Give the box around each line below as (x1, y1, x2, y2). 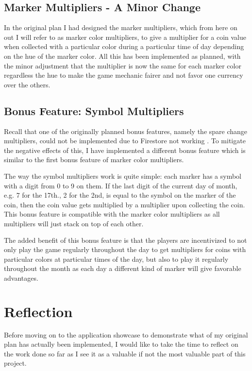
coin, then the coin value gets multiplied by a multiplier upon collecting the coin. (4, 199, 245, 209)
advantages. (4, 272, 38, 283)
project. (4, 358, 27, 368)
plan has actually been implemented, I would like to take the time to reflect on (4, 339, 238, 349)
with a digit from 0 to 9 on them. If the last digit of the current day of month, (4, 180, 237, 190)
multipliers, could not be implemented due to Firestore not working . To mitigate (4, 135, 246, 146)
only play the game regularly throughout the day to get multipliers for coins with (4, 244, 246, 254)
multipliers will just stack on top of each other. (4, 218, 144, 228)
